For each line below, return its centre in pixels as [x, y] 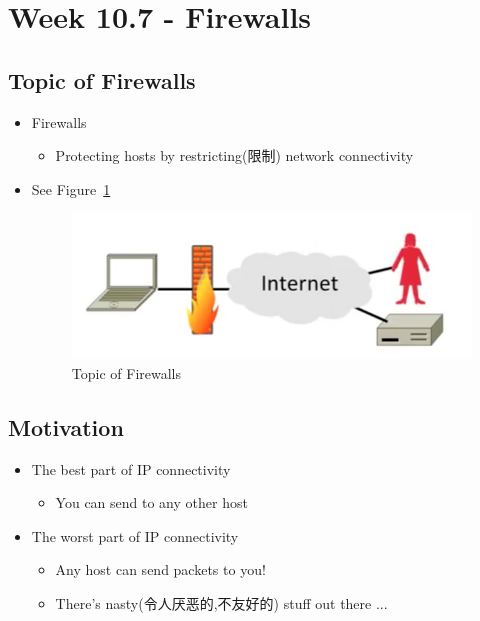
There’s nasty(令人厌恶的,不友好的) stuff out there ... [221, 603]
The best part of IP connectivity [131, 468]
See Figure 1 [71, 188]
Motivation [66, 426]
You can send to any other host [151, 502]
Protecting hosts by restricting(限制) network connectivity [234, 155]
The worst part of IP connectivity [135, 535]
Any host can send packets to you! [160, 569]
